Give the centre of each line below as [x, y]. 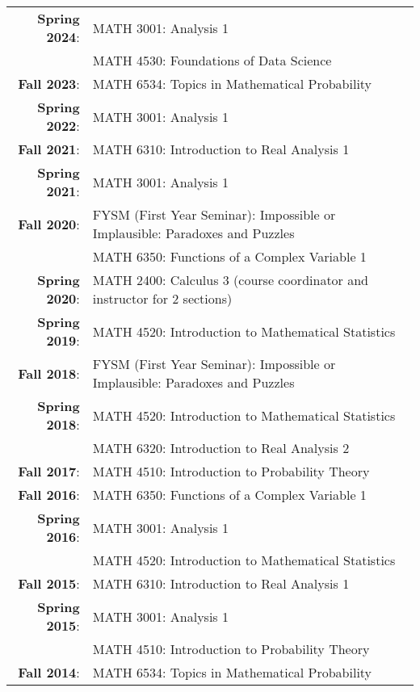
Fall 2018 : [49, 373]
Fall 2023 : [49, 84]
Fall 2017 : [49, 471]
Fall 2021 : [49, 149]
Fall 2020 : [49, 224]
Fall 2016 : [49, 495]
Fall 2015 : [49, 583]
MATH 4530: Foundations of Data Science [212, 60]
